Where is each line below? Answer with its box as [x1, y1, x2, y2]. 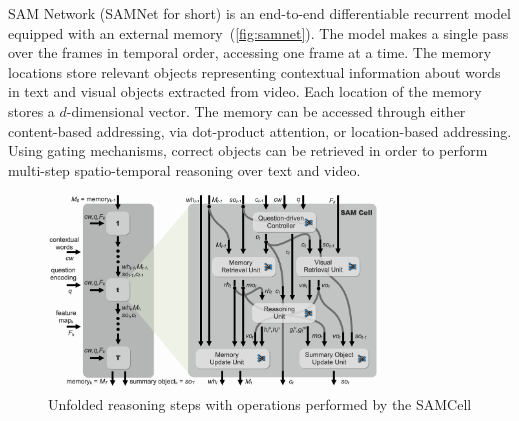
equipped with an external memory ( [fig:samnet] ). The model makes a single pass [8, 22, 509, 43]
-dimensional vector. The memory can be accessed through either [66, 100, 466, 121]
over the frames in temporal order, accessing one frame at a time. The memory [8, 42, 492, 63]
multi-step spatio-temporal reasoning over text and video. [8, 159, 361, 180]
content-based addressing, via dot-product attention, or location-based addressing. [8, 120, 512, 141]
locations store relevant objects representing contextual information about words [8, 61, 501, 82]
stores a [8, 100, 55, 121]
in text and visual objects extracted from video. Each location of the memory [8, 81, 482, 102]
